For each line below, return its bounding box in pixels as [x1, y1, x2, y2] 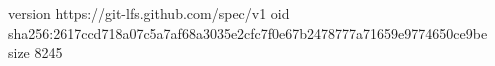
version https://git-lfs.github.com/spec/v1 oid [8, 3, 290, 23]
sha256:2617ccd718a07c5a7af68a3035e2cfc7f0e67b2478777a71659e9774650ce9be [8, 22, 488, 43]
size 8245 [8, 42, 63, 63]
